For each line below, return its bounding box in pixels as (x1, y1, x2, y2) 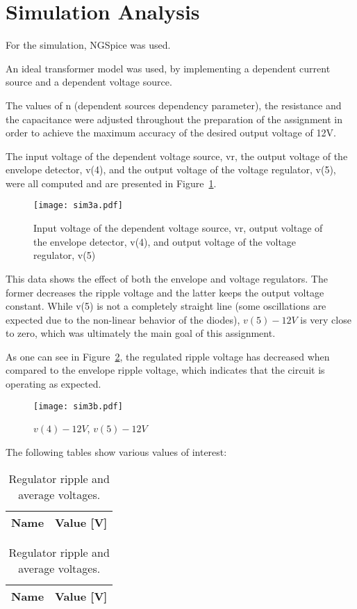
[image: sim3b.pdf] (33, 401, 123, 411)
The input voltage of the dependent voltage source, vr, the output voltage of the (6, 148, 348, 163)
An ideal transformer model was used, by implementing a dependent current (6, 61, 331, 75)
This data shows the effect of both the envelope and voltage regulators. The (6, 271, 328, 285)
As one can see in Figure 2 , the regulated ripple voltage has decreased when (6, 349, 330, 363)
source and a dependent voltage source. (6, 74, 172, 89)
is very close (300, 312, 351, 326)
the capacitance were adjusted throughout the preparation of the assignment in (6, 111, 342, 126)
